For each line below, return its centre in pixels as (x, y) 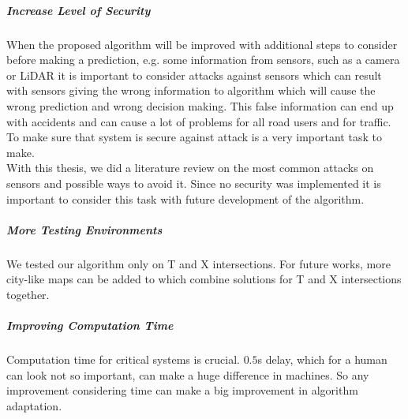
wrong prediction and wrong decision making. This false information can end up (200, 105)
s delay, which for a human (322, 359)
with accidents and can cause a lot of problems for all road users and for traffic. (199, 121)
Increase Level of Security (79, 10)
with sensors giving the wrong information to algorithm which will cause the (191, 90)
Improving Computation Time (90, 325)
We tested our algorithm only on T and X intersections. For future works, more (198, 263)
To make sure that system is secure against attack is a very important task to (194, 137)
